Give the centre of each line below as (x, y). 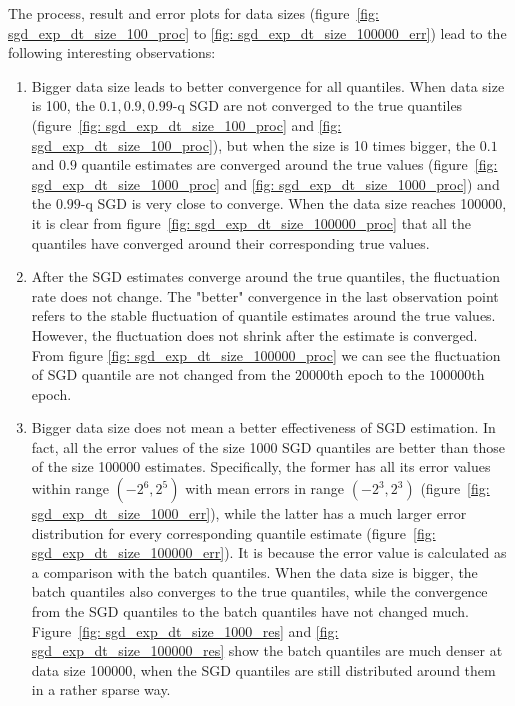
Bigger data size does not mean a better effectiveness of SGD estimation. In (263, 427)
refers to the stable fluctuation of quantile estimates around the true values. (263, 315)
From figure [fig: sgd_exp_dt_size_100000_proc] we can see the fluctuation (266, 354)
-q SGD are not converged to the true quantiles (317, 105)
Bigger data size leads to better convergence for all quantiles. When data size (268, 85)
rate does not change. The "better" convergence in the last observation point (265, 295)
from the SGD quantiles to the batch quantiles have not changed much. (250, 611)
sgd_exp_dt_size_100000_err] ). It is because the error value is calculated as (269, 552)
